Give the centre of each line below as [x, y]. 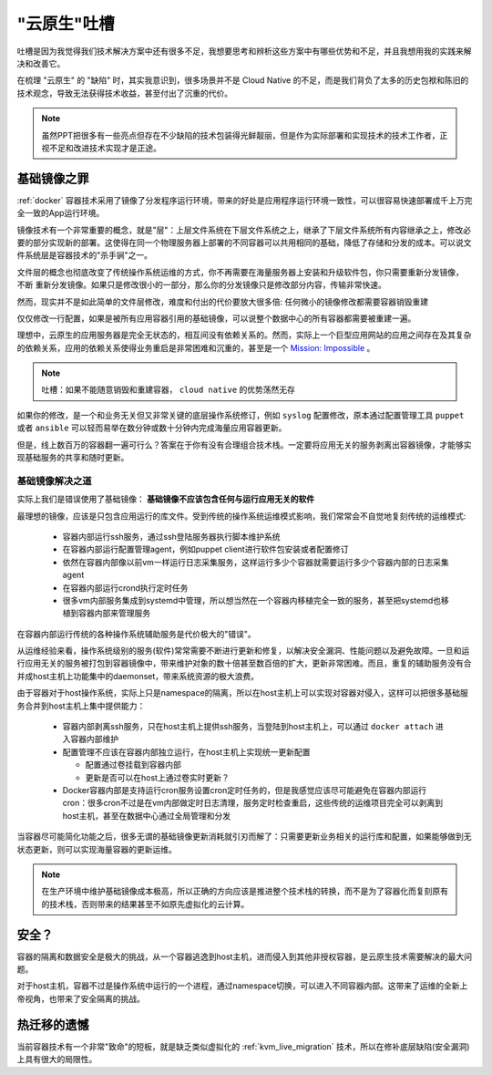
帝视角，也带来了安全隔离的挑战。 [81, 998]
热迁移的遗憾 [53, 1024]
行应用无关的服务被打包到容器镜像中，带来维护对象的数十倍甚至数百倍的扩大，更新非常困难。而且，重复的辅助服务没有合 [244, 663]
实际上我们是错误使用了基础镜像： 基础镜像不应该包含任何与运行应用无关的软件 [165, 499]
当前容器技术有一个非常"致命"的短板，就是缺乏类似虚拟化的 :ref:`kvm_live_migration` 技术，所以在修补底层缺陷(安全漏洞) [243, 1046]
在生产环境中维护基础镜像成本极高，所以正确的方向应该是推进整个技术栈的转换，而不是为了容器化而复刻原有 [245, 891]
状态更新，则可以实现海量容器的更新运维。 [97, 849]
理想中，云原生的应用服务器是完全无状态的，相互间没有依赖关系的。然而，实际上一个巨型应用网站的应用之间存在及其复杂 [244, 335]
